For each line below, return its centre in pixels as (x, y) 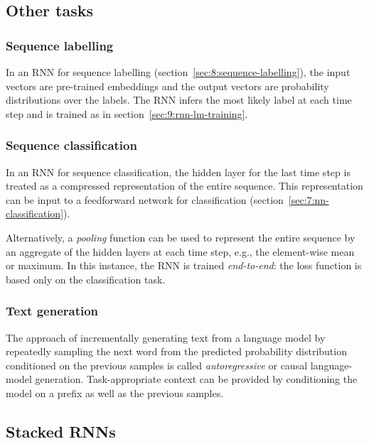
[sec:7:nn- (309, 199)
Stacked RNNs (61, 431)
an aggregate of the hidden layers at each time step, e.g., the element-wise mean (180, 251)
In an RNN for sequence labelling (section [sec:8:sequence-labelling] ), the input (178, 72)
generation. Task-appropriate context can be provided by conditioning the (196, 379)
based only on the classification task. (86, 279)
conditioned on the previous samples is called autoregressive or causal (157, 365)
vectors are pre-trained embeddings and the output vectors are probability (167, 86)
